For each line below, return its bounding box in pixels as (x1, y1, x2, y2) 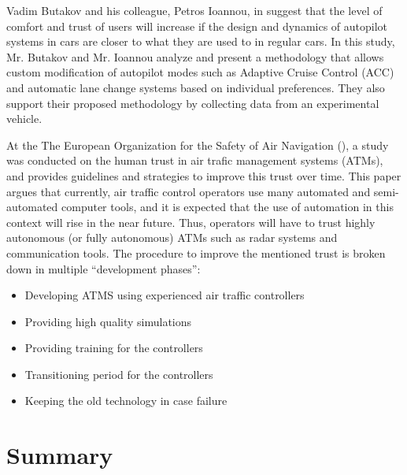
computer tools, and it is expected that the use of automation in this (61, 199, 394, 215)
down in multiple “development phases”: (6, 260, 201, 276)
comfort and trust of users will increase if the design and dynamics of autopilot (6, 17, 388, 34)
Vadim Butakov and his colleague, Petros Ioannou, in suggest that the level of (6, 2, 383, 18)
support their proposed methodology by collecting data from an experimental (6, 95, 379, 111)
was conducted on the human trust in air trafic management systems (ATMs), (6, 152, 383, 169)
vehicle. (6, 110, 43, 127)
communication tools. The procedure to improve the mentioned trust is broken (6, 244, 386, 261)
